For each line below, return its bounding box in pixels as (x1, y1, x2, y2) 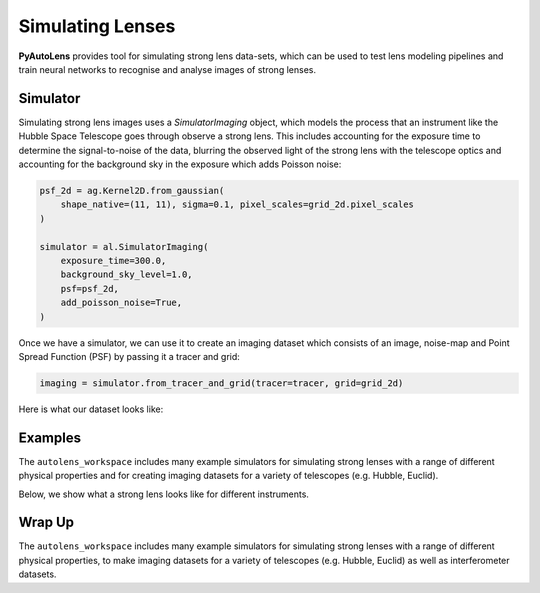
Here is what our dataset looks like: (18, 403, 164, 415)
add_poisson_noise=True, (60, 297, 183, 309)
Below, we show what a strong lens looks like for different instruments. (18, 488, 310, 500)
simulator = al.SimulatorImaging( (39, 241, 209, 252)
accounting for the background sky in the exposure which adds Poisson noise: (18, 158, 342, 170)
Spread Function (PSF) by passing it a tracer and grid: (18, 350, 240, 362)
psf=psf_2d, (60, 283, 120, 294)
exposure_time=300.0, (60, 255, 167, 266)
